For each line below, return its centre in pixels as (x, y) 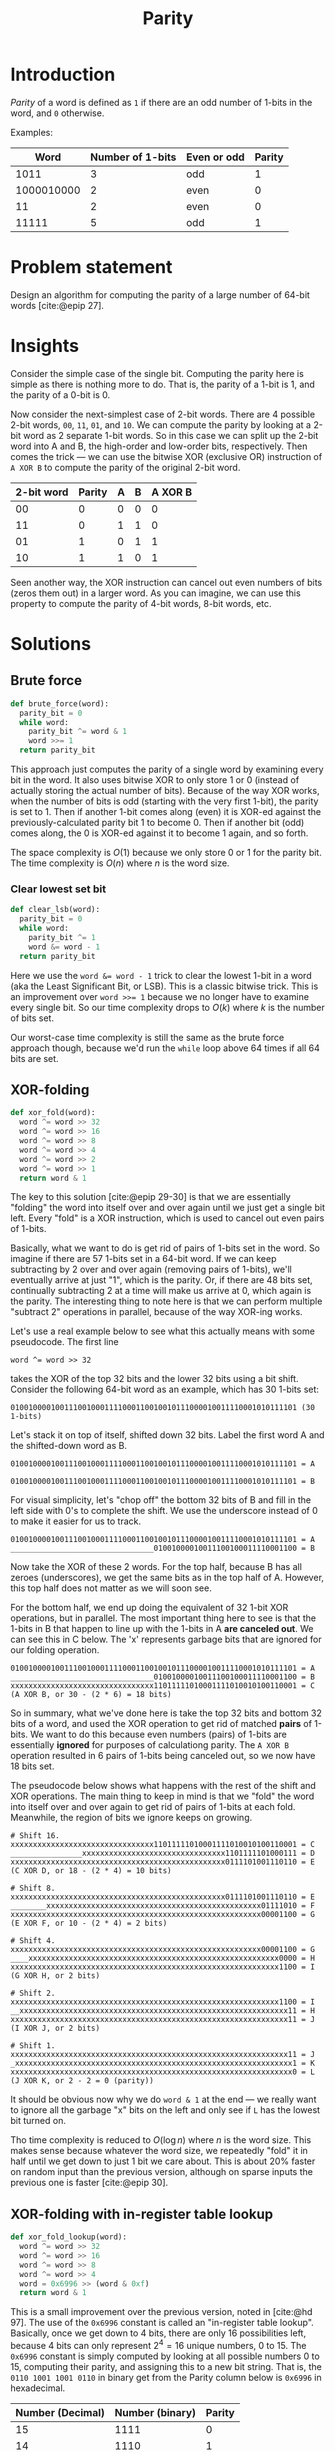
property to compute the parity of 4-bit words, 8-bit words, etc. (141, 603)
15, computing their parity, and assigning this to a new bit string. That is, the (166, 2367)
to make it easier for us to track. (76, 1521)
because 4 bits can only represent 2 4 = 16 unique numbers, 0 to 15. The (158, 2345)
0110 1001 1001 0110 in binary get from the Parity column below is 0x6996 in (166, 2378)
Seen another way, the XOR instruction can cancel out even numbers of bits (166, 582)
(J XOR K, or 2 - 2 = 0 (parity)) (82, 2081)
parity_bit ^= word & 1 (78, 732)
